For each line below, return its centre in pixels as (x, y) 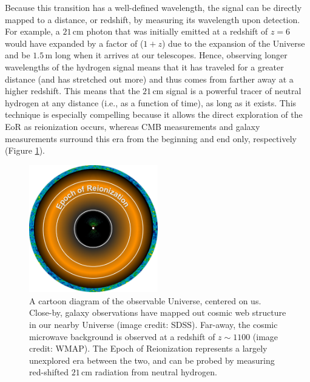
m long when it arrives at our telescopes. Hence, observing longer (166, 55)
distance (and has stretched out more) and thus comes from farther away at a (149, 79)
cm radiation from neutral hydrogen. (149, 372)
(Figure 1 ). (25, 150)
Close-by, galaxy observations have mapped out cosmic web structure (158, 312)
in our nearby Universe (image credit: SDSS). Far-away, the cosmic (153, 325)
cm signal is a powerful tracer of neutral (227, 91)
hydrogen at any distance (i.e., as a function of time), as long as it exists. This (151, 102)
